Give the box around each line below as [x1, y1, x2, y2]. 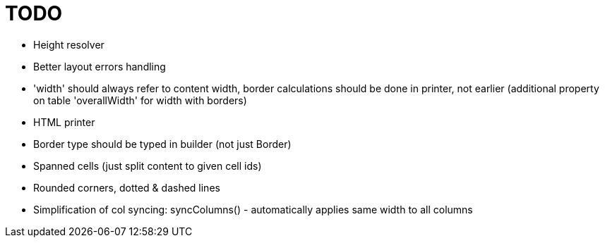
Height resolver [33, 38, 104, 51]
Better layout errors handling [33, 60, 166, 73]
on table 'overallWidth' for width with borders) [33, 94, 247, 106]
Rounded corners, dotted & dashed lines [33, 181, 220, 194]
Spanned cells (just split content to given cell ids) [33, 159, 262, 172]
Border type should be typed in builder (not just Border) [33, 137, 292, 150]
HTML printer [33, 116, 95, 128]
